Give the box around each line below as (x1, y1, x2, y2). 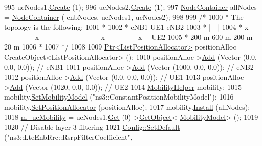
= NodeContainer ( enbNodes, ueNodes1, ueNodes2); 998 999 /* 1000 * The (4, 11, 244, 22)
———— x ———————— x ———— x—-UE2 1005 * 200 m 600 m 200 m (4, 31, 253, 42)
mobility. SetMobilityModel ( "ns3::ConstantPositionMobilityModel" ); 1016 (4, 91, 234, 102)
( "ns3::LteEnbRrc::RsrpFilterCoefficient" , (4, 131, 133, 142)
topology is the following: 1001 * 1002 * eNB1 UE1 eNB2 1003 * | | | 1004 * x (4, 21, 249, 32)
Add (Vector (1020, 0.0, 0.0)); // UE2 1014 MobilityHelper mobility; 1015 (9, 81, 242, 92)
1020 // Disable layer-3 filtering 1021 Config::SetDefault (4, 121, 180, 132)
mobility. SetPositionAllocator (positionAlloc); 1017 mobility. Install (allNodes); (4, 101, 250, 112)
